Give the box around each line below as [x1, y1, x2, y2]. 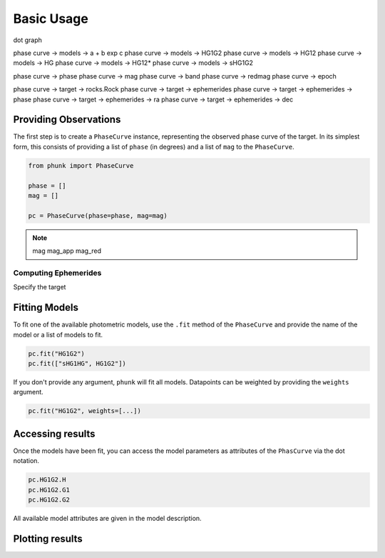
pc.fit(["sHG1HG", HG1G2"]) [28, 359, 126, 367]
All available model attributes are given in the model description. [13, 514, 202, 522]
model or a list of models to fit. [13, 330, 103, 339]
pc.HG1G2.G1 [28, 486, 71, 494]
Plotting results [13, 532, 83, 544]
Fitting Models [13, 302, 78, 314]
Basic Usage [13, 11, 88, 26]
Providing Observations [13, 114, 121, 126]
